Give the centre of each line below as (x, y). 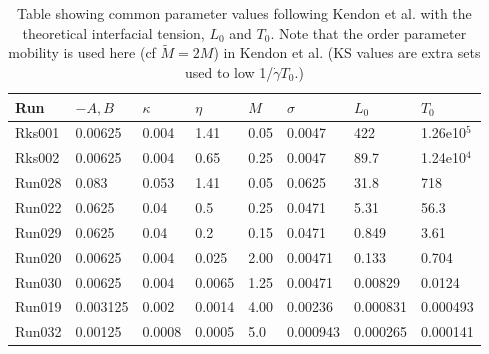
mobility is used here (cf (82, 52)
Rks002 (37, 157)
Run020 (38, 256)
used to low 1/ (229, 72)
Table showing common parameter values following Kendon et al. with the (244, 13)
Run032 (38, 331)
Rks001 (37, 132)
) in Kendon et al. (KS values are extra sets (347, 52)
